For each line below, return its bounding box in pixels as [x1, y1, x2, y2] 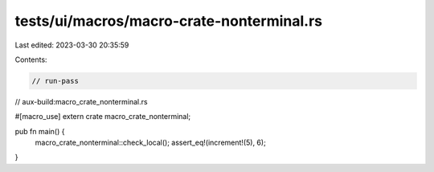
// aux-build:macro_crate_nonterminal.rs [14, 96, 148, 106]
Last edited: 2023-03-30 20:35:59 [14, 40, 129, 50]
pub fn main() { [14, 126, 65, 136]
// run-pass [31, 76, 80, 85]
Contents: [14, 55, 47, 64]
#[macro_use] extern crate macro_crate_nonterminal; [14, 112, 191, 121]
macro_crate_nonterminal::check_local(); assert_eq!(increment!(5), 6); [35, 137, 267, 148]
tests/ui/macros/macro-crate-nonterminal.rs [14, 12, 323, 30]
